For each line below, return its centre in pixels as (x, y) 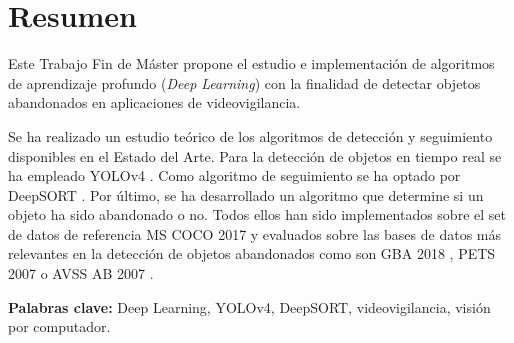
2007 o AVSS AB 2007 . (81, 273)
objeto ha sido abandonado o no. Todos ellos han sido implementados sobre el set (257, 214)
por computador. (59, 326)
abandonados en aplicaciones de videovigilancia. (154, 102)
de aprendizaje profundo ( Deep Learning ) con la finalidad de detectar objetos (244, 82)
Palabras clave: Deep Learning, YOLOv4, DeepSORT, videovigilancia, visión (249, 306)
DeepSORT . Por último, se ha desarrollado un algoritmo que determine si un (246, 194)
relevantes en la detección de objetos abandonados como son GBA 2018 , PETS (252, 253)
